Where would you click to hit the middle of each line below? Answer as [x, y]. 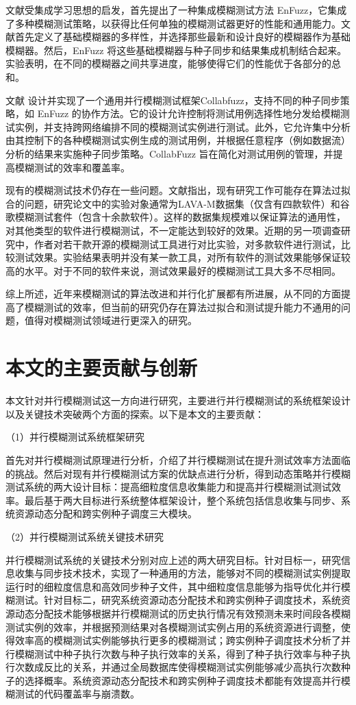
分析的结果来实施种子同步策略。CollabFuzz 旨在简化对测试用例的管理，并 [169, 153]
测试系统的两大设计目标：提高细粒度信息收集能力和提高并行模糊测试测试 [168, 487]
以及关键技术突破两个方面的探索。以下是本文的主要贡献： [135, 413]
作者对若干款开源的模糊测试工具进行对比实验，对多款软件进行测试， [187, 244]
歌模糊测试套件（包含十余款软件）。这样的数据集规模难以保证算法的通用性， [176, 217]
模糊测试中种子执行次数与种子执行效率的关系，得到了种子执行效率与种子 [178, 653]
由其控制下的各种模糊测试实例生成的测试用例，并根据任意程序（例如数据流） [178, 140]
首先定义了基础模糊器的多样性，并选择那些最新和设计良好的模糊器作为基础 [182, 37]
